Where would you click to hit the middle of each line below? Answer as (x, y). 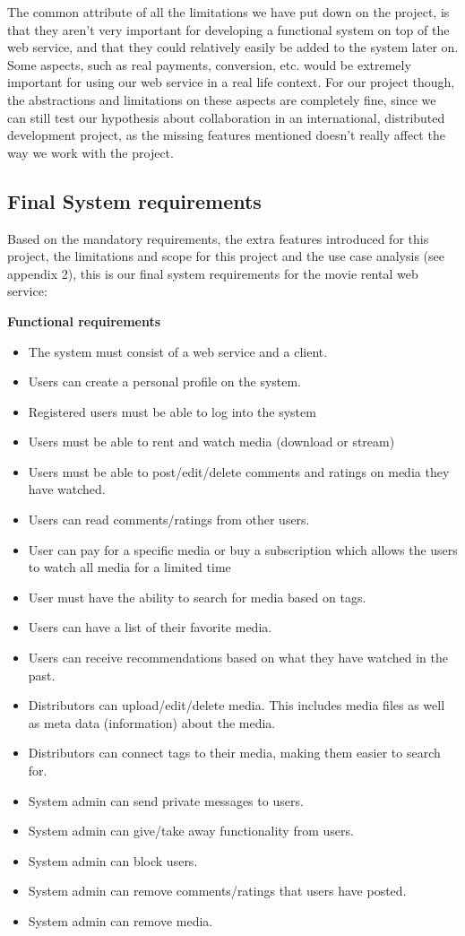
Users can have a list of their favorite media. (150, 627)
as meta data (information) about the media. (152, 722)
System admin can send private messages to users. (166, 800)
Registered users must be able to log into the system (172, 411)
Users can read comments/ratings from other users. (169, 520)
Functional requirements (84, 321)
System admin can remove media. (121, 920)
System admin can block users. (113, 860)
